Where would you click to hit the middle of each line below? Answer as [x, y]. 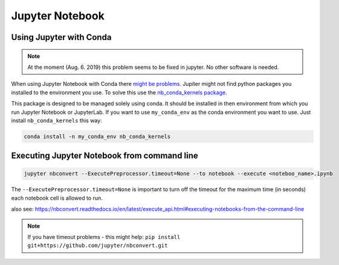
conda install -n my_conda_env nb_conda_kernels [97, 136]
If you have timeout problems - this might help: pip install [104, 237]
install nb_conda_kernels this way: [56, 120]
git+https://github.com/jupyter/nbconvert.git [98, 246]
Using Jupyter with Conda [61, 37]
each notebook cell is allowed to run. [57, 198]
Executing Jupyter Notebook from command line [105, 156]
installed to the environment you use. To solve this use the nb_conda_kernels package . [119, 92]
